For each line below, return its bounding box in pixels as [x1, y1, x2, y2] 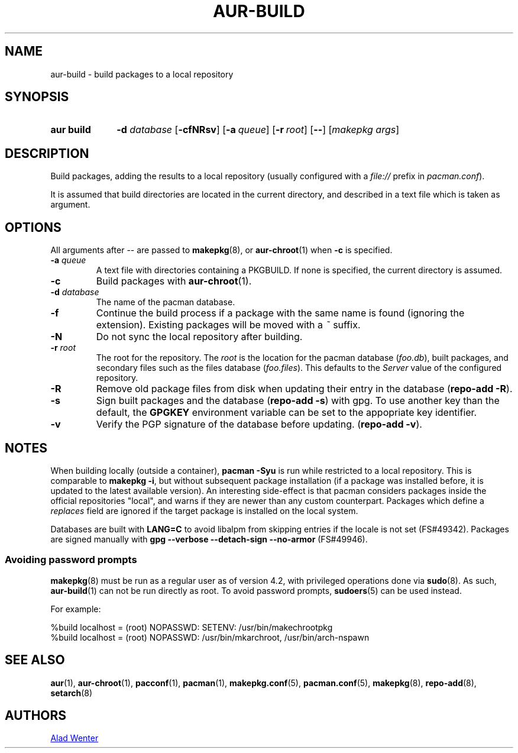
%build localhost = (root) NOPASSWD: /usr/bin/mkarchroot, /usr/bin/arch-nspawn [50, 632, 370, 642]
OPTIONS [5, 219, 61, 235]
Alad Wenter [50, 733, 99, 744]
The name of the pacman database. [96, 297, 235, 308]
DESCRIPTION [5, 146, 89, 161]
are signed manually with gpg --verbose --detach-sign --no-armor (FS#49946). [50, 534, 368, 544]
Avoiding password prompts [5, 554, 137, 566]
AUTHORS [5, 707, 67, 723]
